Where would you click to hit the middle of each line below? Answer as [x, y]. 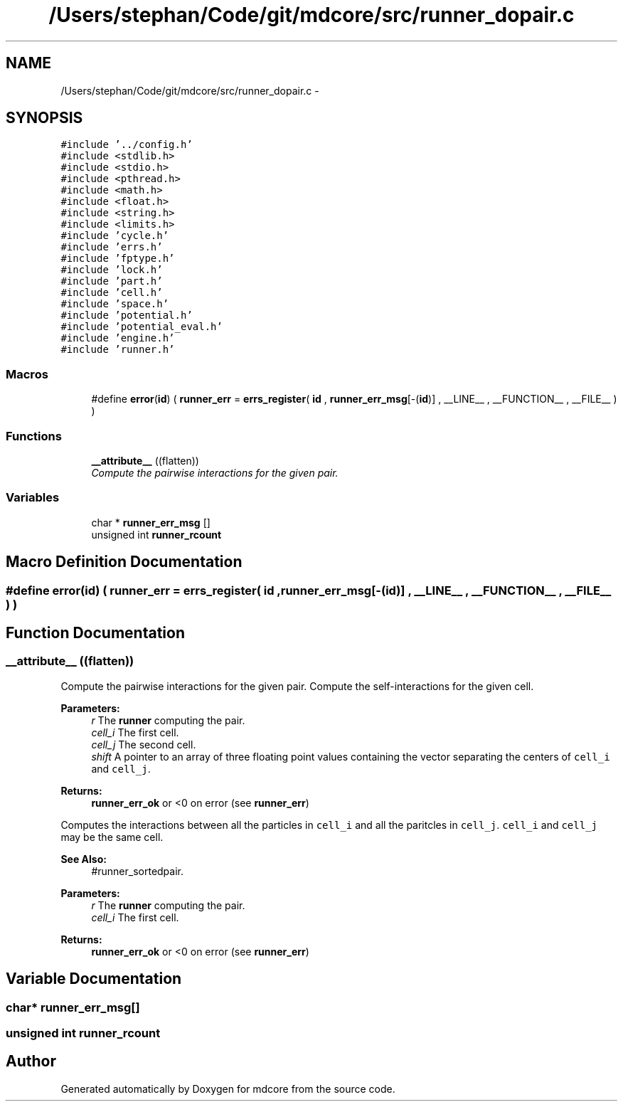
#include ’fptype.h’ [118, 259]
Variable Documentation [94, 979]
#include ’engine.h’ [118, 338]
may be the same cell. [112, 837]
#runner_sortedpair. [138, 871]
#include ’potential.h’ [127, 316]
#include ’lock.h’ [112, 270]
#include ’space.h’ [115, 304]
